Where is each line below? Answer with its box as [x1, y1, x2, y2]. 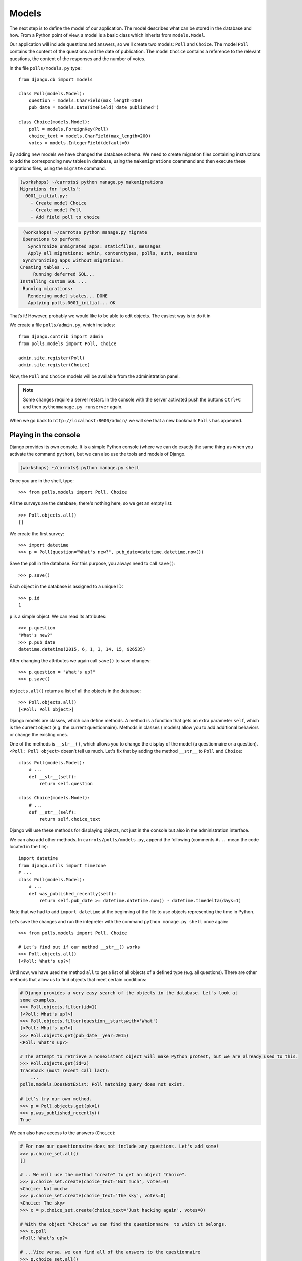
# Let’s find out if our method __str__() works [18, 944, 140, 950]
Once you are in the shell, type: [9, 477, 74, 484]
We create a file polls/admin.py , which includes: [9, 322, 115, 328]
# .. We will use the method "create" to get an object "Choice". [20, 1172, 187, 1177]
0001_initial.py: [25, 193, 68, 199]
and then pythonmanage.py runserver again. [23, 404, 123, 410]
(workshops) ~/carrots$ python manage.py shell [20, 465, 139, 470]
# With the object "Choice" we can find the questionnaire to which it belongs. [20, 1221, 228, 1227]
